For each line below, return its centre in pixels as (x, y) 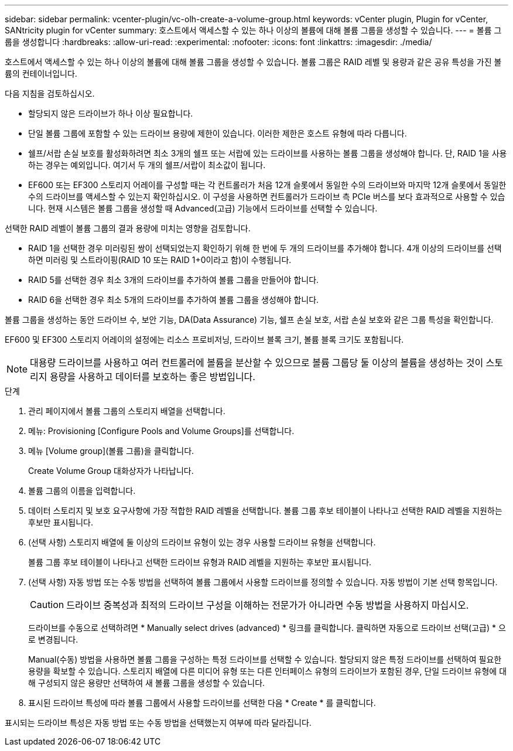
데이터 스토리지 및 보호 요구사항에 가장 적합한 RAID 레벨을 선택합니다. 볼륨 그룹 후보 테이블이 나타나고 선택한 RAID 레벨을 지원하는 (265, 511)
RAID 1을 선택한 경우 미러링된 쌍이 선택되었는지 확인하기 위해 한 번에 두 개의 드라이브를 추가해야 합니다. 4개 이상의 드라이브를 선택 (265, 248)
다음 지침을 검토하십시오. (50, 93)
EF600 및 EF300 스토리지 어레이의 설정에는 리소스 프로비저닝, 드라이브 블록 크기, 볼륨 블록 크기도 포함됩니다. (204, 339)
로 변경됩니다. (53, 639)
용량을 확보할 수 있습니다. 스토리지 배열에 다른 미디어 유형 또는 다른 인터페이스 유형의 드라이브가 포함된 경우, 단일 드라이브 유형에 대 (268, 671)
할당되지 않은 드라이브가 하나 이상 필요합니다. (111, 113)
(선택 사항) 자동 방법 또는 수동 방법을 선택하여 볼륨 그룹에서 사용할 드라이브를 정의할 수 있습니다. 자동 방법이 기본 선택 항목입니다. (263, 582)
